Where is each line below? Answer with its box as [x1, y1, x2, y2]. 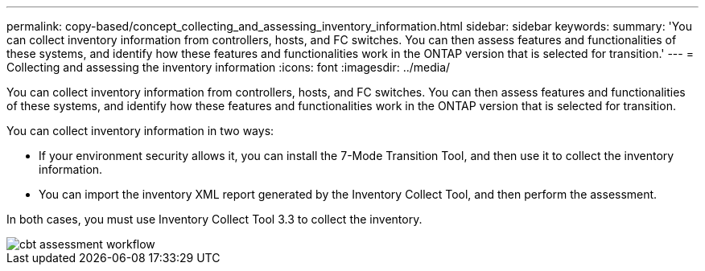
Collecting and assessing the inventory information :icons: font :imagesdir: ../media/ [6, 60, 451, 74]
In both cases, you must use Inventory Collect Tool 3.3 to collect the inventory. [6, 212, 423, 226]
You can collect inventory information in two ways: [6, 124, 274, 138]
